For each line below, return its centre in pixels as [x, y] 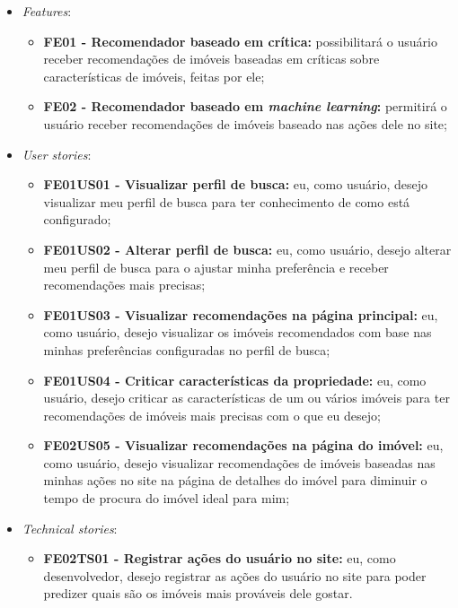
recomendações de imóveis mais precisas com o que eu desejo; [212, 415]
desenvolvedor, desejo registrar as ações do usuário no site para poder [235, 575]
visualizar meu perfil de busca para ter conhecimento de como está [227, 201]
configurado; [77, 219]
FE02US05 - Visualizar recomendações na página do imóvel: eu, [243, 445]
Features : [47, 11]
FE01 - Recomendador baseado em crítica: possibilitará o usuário [240, 41]
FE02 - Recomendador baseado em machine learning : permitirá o [245, 106]
